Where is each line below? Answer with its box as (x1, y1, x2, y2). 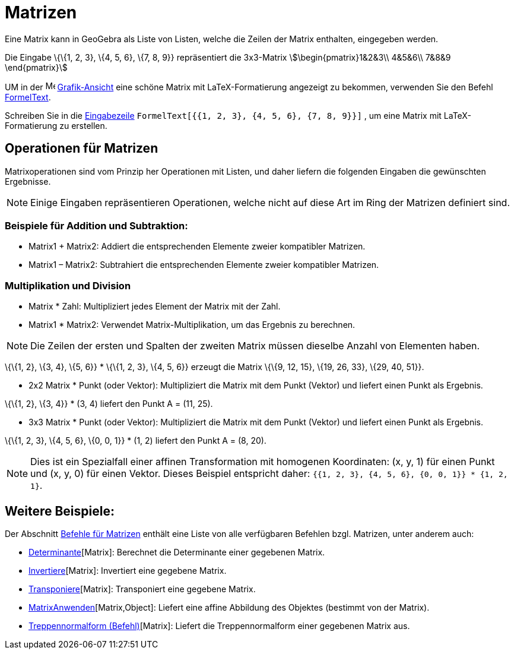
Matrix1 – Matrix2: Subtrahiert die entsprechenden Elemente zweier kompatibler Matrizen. (28, 260, 379, 270)
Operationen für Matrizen (5, 141, 158, 156)
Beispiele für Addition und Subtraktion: (5, 219, 188, 232)
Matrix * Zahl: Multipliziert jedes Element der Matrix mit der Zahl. (28, 301, 281, 312)
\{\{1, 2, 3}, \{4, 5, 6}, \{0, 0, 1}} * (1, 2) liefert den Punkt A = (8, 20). (5, 435, 266, 446)
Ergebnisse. (5, 176, 51, 187)
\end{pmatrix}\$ (5, 62, 68, 72)
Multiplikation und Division (5, 279, 131, 292)
